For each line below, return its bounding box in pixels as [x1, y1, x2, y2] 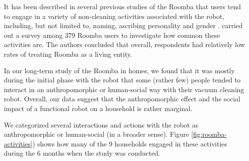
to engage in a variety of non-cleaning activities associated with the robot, [4, 11, 225, 21]
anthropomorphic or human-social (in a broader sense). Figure [4, 129, 189, 139]
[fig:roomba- [191, 129, 227, 139]
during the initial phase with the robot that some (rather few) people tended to [4, 75, 241, 85]
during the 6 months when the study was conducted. [4, 148, 160, 158]
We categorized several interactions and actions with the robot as [4, 119, 199, 129]
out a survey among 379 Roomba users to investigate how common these [4, 30, 220, 40]
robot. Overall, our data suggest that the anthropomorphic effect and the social [4, 94, 240, 104]
